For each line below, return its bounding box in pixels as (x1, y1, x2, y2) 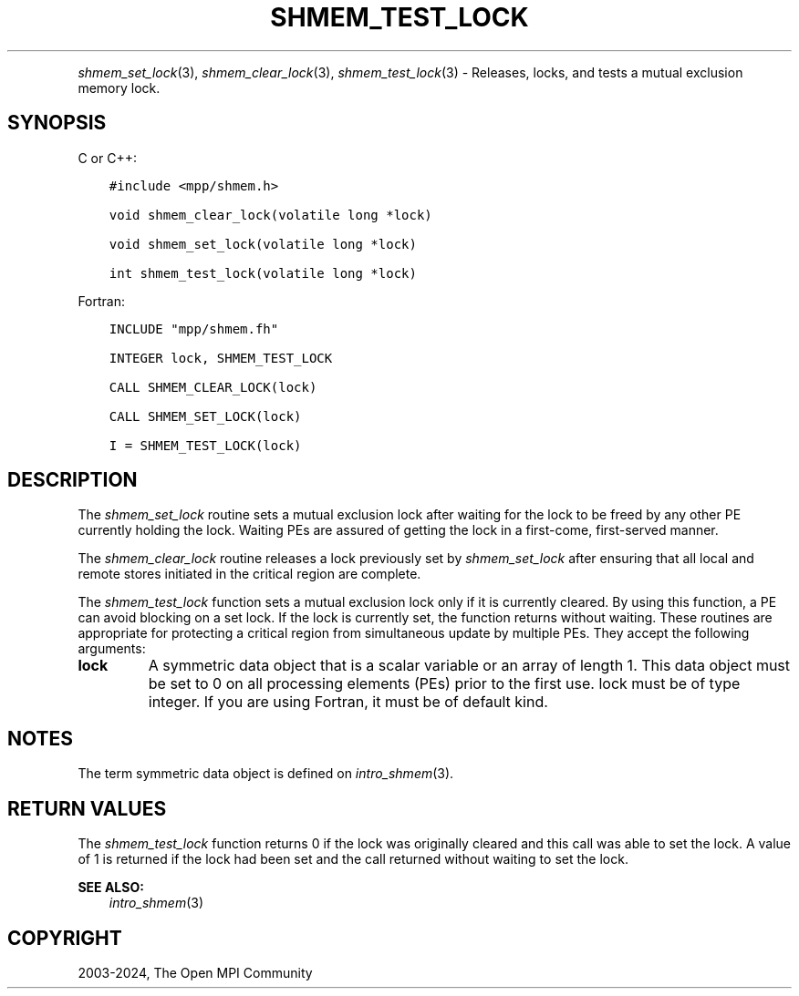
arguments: (78, 641, 146, 657)
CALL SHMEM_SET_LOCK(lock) (109, 408, 302, 424)
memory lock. (78, 79, 161, 96)
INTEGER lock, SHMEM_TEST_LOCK (109, 350, 333, 365)
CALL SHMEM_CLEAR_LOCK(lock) (109, 379, 317, 395)
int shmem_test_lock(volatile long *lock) (109, 265, 417, 281)
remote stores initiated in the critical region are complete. (78, 566, 421, 582)
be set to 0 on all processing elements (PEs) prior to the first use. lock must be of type (148, 674, 741, 693)
